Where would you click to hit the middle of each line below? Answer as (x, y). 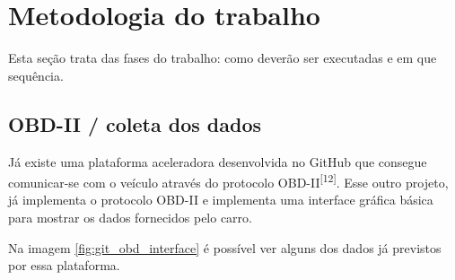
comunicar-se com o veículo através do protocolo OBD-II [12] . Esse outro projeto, (228, 181)
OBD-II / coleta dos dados (135, 123)
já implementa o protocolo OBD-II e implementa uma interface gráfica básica (221, 200)
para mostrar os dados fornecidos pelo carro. (130, 217)
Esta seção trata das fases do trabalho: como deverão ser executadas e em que (223, 58)
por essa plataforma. (64, 265)
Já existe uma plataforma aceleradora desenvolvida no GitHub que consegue (218, 161)
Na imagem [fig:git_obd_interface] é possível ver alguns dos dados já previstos (225, 247)
